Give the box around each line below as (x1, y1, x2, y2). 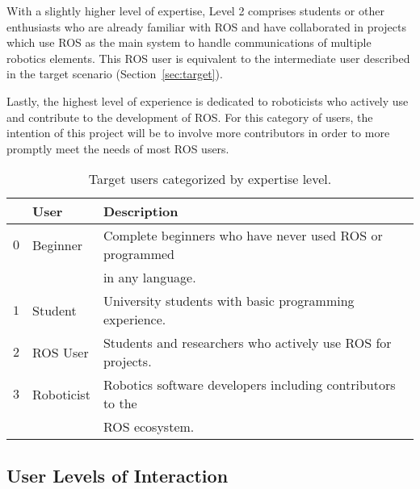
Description (103, 202, 178, 221)
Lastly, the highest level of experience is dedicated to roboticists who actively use (6, 92, 409, 109)
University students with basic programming (103, 291, 355, 311)
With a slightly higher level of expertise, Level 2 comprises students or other (6, 2, 384, 19)
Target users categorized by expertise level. (88, 169, 332, 189)
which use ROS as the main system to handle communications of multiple (6, 34, 372, 51)
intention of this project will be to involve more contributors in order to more (6, 124, 390, 141)
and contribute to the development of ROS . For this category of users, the (6, 108, 373, 125)
